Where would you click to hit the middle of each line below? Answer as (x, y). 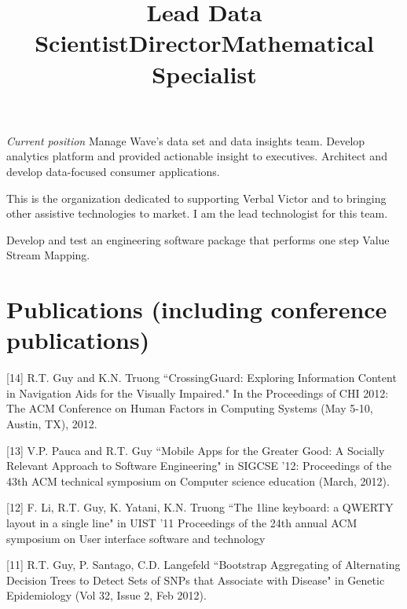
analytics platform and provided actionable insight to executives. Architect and (197, 156)
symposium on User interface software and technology (136, 538)
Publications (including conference (197, 309)
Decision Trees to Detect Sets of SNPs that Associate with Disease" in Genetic (196, 580)
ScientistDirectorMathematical (204, 43)
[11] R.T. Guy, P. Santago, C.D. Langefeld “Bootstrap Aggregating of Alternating (203, 565)
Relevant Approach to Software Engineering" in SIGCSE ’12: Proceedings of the (199, 466)
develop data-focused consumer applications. (113, 171)
